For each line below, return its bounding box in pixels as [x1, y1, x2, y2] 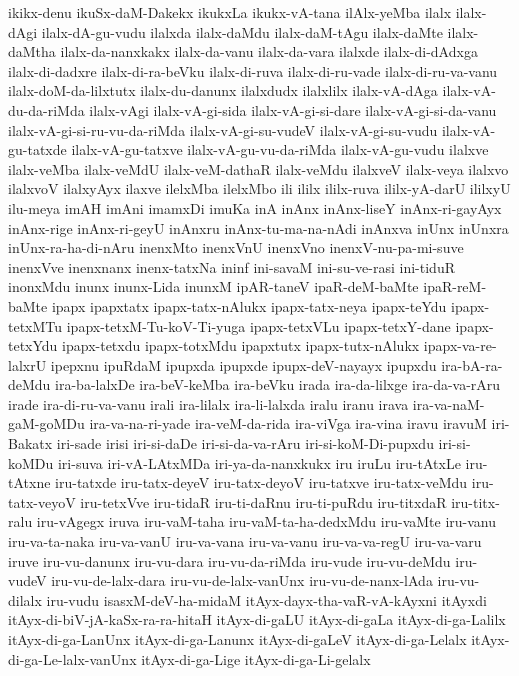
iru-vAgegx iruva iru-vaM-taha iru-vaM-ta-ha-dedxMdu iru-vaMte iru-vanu [36, 511, 497, 532]
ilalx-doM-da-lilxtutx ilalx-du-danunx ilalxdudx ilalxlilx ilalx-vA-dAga [8, 80, 438, 101]
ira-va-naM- [412, 393, 485, 414]
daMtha [8, 41, 56, 62]
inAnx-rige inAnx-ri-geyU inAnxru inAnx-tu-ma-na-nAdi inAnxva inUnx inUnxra [8, 217, 509, 238]
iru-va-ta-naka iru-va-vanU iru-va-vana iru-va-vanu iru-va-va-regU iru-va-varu [8, 531, 482, 552]
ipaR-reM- [423, 276, 487, 297]
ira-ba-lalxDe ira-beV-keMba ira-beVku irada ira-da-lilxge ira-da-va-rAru [55, 374, 501, 395]
